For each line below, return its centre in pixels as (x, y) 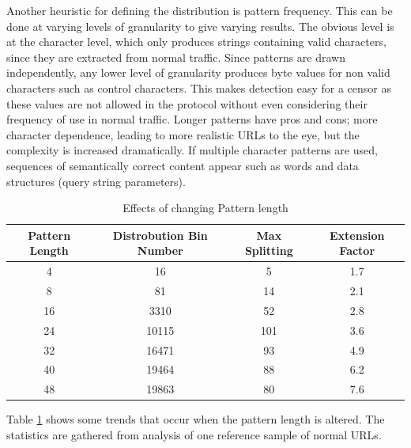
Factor (357, 251)
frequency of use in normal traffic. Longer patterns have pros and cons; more (192, 119)
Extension (357, 235)
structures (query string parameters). (96, 181)
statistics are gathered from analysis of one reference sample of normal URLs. (194, 434)
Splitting (269, 251)
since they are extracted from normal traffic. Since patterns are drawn (176, 57)
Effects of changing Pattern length (205, 208)
